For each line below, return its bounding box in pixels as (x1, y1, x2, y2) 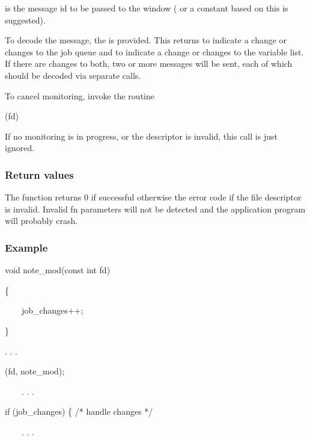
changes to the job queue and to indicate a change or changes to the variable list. (5, 45, 304, 58)
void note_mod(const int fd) (5, 264, 111, 276)
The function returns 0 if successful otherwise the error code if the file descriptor (5, 191, 302, 203)
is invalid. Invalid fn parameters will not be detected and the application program (5, 202, 306, 215)
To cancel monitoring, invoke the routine (5, 89, 154, 102)
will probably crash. (5, 214, 78, 227)
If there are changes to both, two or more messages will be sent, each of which (5, 57, 293, 70)
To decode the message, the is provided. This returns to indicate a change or (5, 34, 287, 46)
